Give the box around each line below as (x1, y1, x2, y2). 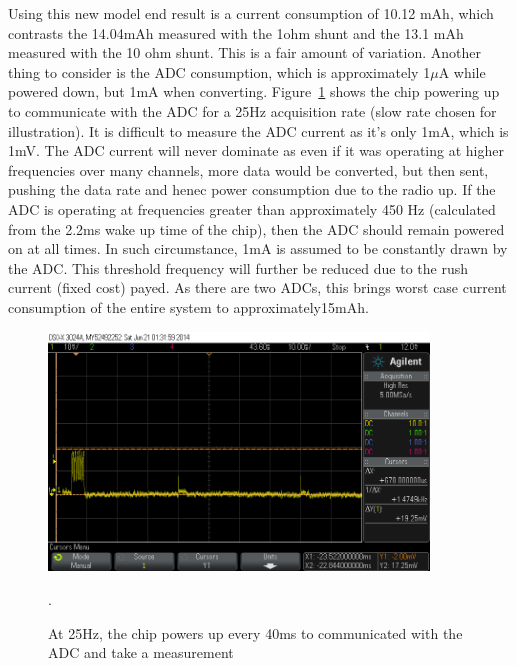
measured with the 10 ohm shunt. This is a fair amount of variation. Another (8, 42, 481, 63)
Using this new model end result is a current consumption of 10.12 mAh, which (8, 3, 494, 23)
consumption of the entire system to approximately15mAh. (8, 296, 369, 317)
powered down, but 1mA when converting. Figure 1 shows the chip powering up (8, 81, 500, 102)
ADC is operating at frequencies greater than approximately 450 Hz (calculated (8, 198, 496, 219)
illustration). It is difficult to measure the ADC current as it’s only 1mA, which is (8, 120, 509, 141)
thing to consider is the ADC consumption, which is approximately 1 (8, 61, 431, 82)
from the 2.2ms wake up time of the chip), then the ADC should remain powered (8, 218, 505, 239)
